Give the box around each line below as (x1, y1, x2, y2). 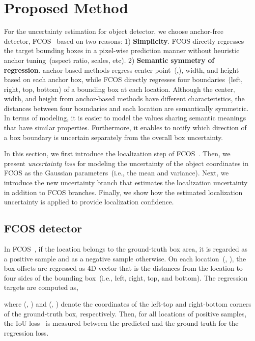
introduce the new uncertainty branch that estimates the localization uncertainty (4, 177, 248, 188)
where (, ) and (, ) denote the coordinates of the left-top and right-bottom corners (4, 298, 252, 309)
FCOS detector (4, 221, 82, 236)
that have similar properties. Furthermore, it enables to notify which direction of (4, 122, 247, 133)
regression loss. (4, 327, 49, 338)
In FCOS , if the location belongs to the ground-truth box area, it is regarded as (4, 244, 248, 254)
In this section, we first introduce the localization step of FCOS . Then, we (4, 148, 230, 159)
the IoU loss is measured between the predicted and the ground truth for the (4, 318, 239, 328)
